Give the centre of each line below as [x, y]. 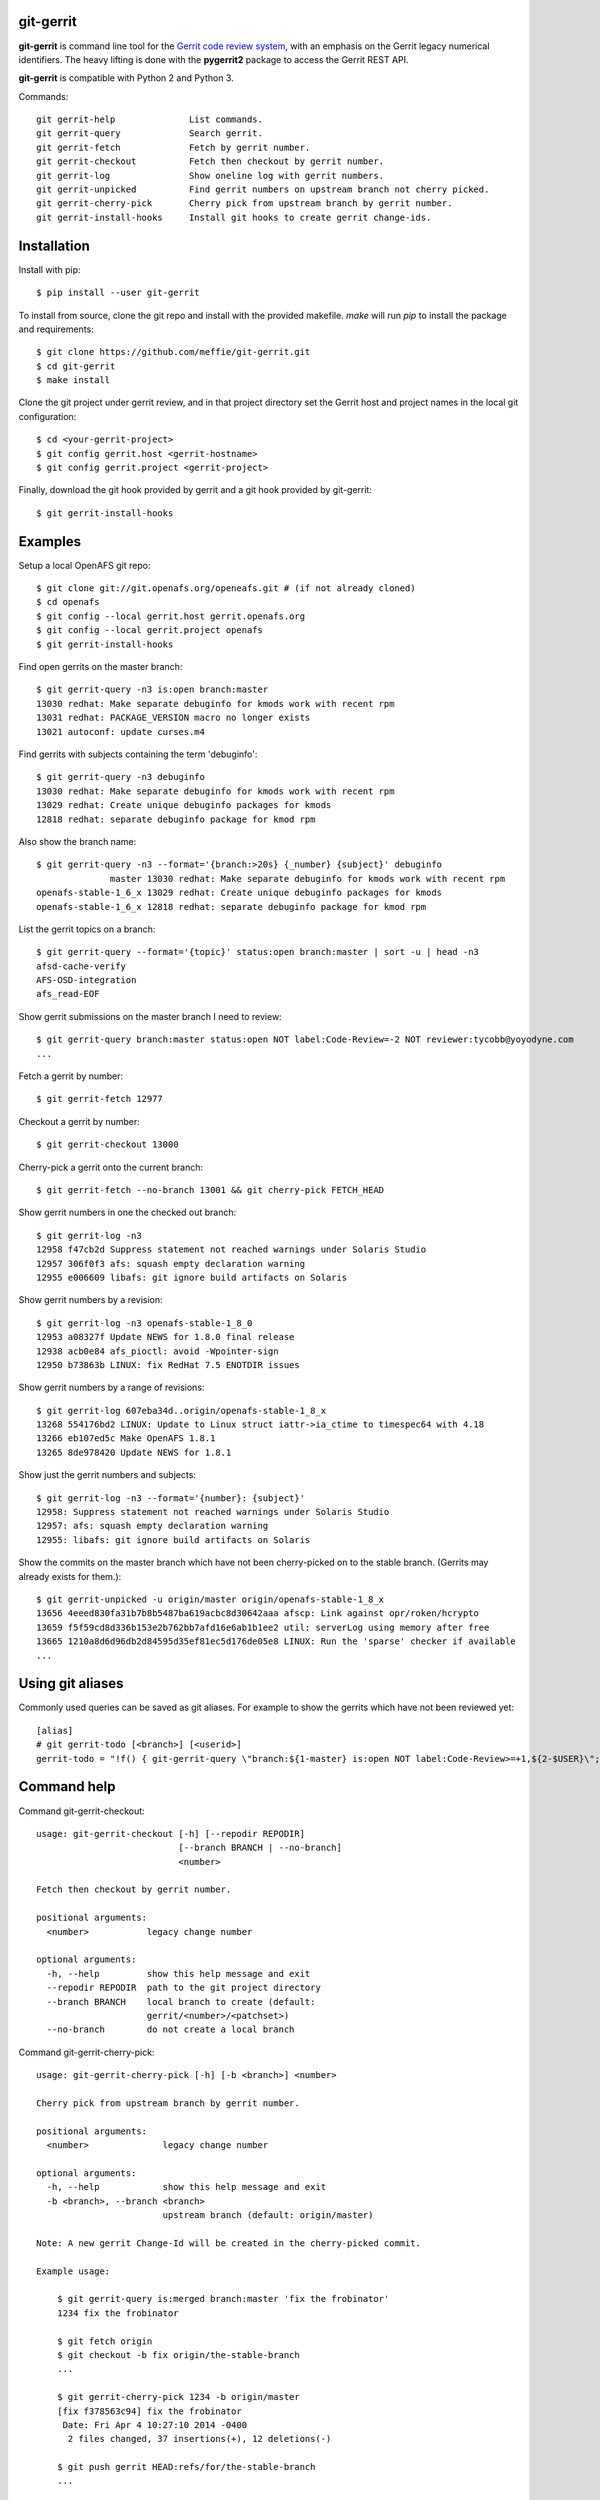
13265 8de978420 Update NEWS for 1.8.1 [134, 1452]
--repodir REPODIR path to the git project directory [184, 1988]
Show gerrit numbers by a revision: [91, 1300]
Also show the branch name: [77, 841]
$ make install [73, 380]
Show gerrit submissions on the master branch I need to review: [150, 1016]
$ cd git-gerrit [76, 366]
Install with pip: [49, 269]
